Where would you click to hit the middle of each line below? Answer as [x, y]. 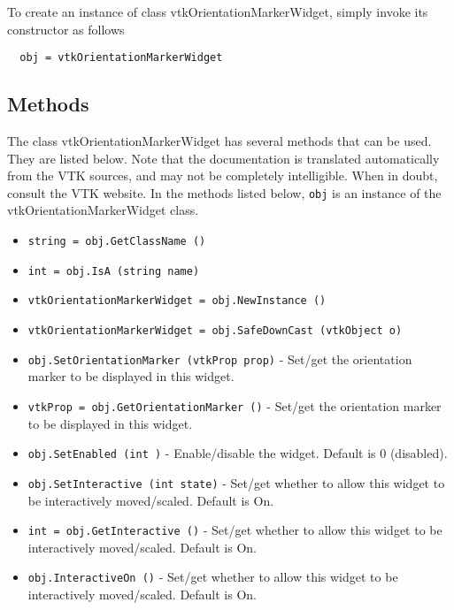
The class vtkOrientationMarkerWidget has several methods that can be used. [219, 141]
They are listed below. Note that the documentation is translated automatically [223, 158]
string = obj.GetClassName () [117, 242]
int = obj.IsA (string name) [114, 271]
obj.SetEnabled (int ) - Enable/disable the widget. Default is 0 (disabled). [238, 453]
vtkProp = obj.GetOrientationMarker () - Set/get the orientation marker [235, 405]
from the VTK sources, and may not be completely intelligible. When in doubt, [223, 175]
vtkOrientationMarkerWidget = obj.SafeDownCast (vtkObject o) [215, 331]
